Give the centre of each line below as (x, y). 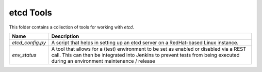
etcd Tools (31, 13)
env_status (24, 55)
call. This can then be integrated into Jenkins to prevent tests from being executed (145, 55)
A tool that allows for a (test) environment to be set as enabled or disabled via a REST (149, 49)
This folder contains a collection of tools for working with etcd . (72, 27)
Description (65, 36)
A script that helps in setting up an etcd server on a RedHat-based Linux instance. (145, 43)
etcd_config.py (29, 43)
